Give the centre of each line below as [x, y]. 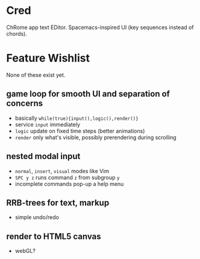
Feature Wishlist [48, 58]
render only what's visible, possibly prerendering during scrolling [95, 137]
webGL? [25, 251]
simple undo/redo [37, 217]
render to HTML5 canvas [54, 236]
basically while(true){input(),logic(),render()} [77, 118]
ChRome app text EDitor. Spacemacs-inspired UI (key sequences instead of [100, 27]
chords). [17, 33]
